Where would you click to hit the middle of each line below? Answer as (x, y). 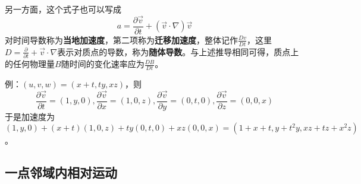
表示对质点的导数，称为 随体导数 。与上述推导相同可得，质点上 (178, 51)
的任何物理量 (30, 64)
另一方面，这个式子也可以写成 (63, 9)
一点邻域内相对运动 (61, 172)
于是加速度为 (30, 116)
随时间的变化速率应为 (103, 64)
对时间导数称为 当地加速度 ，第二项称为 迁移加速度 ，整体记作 (121, 39)
